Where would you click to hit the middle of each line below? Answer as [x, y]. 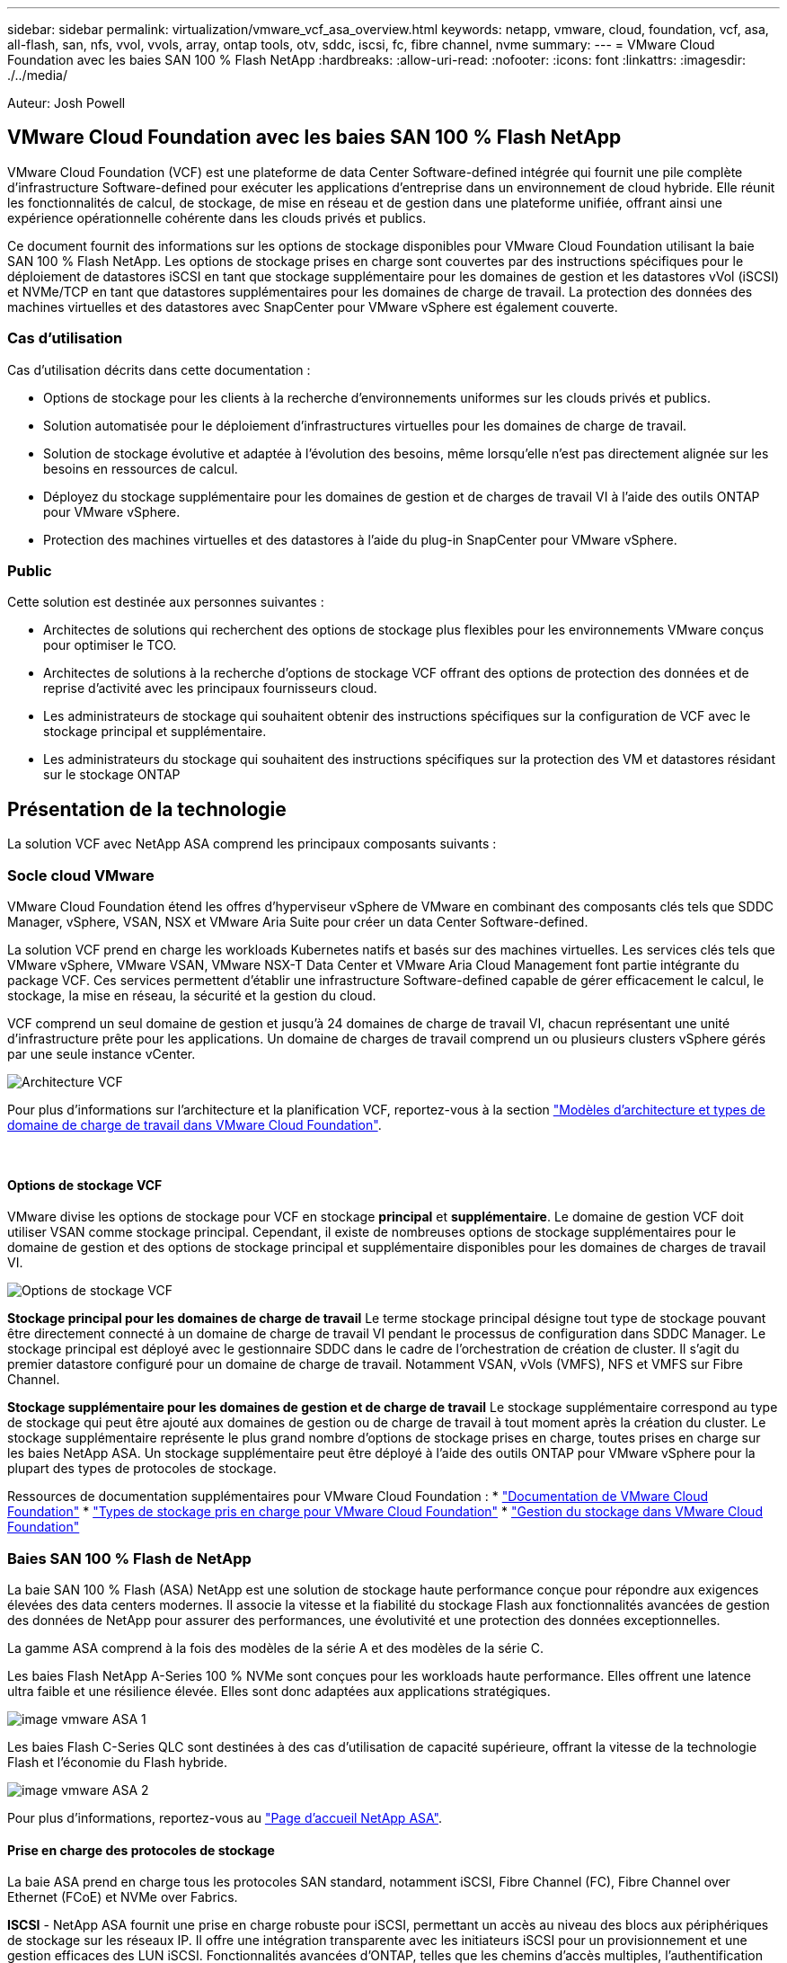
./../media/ [37, 75]
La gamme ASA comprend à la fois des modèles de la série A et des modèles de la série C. [275, 1648]
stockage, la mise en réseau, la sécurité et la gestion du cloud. [192, 995]
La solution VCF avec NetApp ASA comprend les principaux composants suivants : [252, 844]
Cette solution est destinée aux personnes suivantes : [166, 602]
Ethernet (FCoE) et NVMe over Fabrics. [123, 1897]
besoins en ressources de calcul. [141, 468]
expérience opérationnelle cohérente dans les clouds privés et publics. [217, 218]
